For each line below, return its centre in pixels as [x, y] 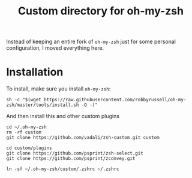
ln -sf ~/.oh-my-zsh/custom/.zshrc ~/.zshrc [63, 169]
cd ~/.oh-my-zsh [26, 127]
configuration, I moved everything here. [55, 48]
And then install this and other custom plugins [63, 116]
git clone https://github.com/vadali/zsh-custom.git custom [83, 138]
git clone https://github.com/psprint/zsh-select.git [75, 153]
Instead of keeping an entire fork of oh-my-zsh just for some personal [91, 42]
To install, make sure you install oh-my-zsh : [58, 89]
